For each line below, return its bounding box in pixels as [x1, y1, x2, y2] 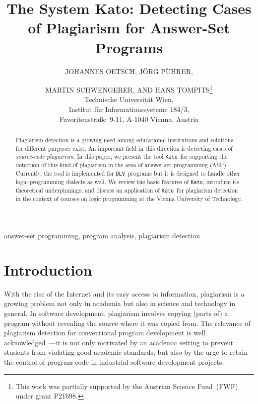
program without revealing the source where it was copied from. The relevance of [4, 317, 251, 328]
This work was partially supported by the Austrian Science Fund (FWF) [15, 381, 238, 391]
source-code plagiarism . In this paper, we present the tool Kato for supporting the [15, 152, 228, 161]
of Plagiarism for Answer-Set [28, 17, 230, 38]
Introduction [4, 259, 92, 280]
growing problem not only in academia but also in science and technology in [4, 298, 236, 308]
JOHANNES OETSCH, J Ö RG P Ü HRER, [65, 66, 193, 76]
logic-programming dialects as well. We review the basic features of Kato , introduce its [15, 178, 239, 186]
